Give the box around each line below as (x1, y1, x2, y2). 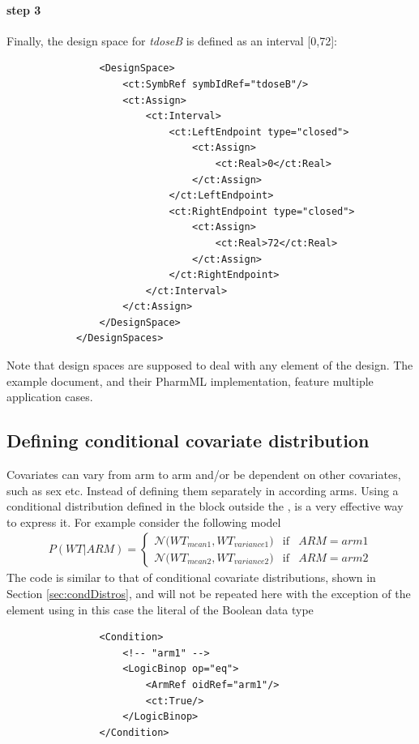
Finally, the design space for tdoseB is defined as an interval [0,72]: (6, 32, 337, 49)
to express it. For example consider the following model (6, 513, 281, 530)
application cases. (6, 388, 93, 405)
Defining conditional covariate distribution (6, 428, 370, 453)
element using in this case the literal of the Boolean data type (6, 601, 314, 618)
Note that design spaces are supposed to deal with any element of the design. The (6, 357, 413, 374)
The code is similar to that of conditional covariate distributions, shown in (6, 569, 376, 586)
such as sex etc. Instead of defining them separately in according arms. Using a (6, 481, 399, 498)
